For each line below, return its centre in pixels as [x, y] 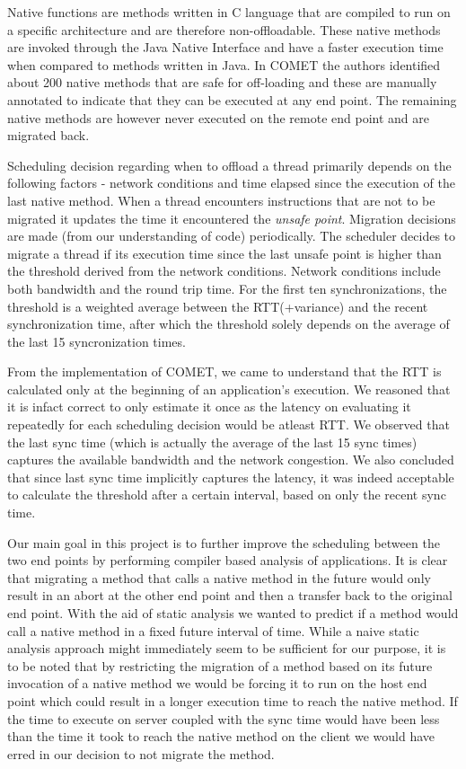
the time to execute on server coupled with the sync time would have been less [224, 718]
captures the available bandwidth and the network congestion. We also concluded [231, 460]
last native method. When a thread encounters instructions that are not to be [221, 200]
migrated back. [48, 135]
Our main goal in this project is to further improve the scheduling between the [224, 542]
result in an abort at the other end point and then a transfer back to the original [230, 595]
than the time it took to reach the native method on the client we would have [221, 736]
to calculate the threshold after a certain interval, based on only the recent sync [227, 495]
